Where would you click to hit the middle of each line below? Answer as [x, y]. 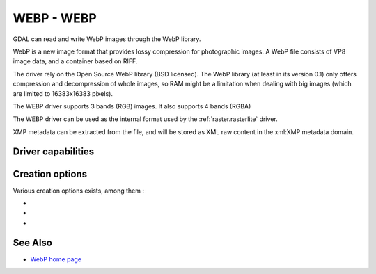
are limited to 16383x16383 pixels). [63, 93]
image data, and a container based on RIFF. [75, 61]
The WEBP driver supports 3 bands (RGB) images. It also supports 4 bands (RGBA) [132, 106]
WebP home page [56, 259]
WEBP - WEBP [55, 18]
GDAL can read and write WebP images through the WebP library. [107, 39]
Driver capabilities [54, 152]
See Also [32, 242]
